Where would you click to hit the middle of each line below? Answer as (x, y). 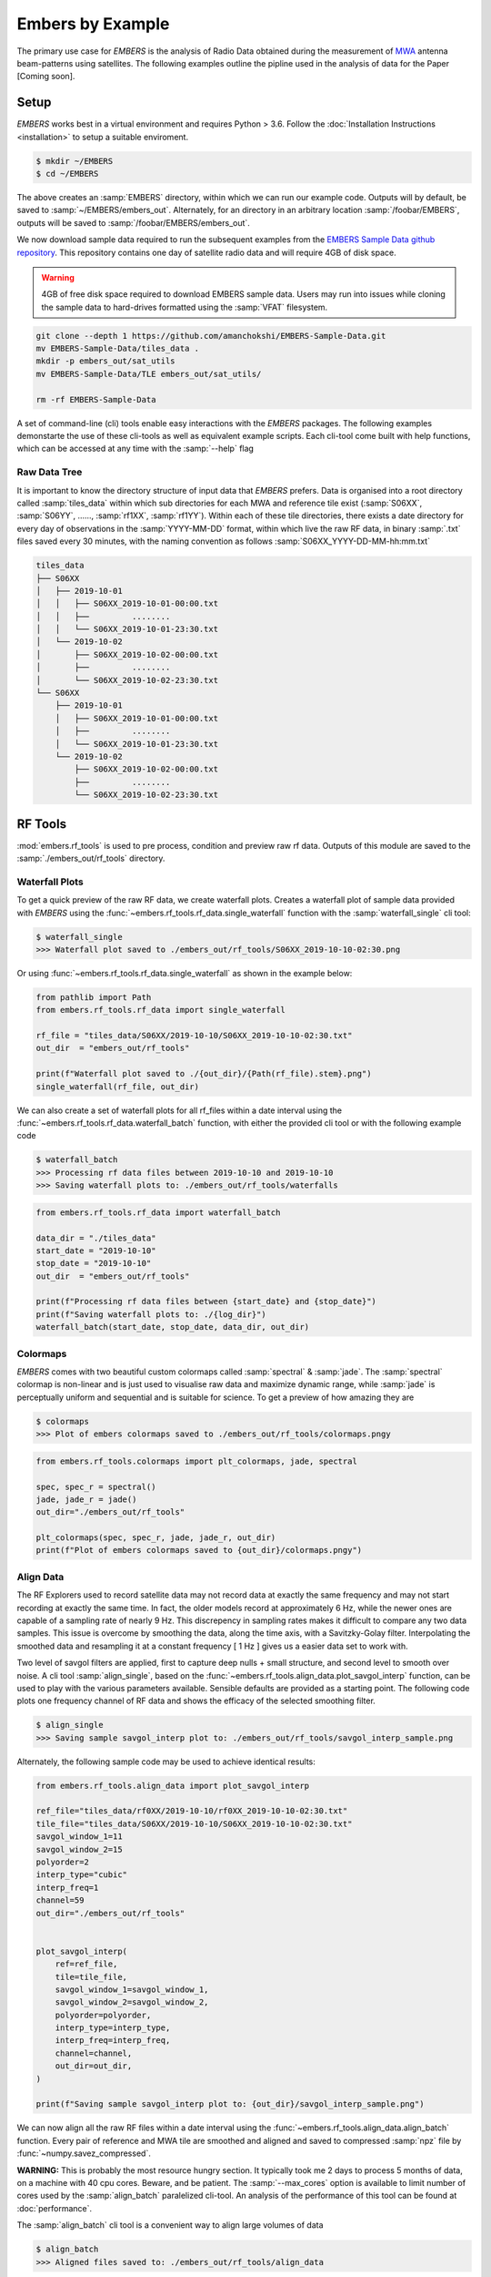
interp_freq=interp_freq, (113, 2041)
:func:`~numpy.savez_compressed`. (84, 2153)
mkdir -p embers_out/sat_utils (106, 361)
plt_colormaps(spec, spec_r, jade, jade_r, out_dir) (156, 1538)
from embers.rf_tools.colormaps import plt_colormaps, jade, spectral (197, 1461)
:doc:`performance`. (55, 2208)
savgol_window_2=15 (79, 1849)
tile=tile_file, (91, 1977)
